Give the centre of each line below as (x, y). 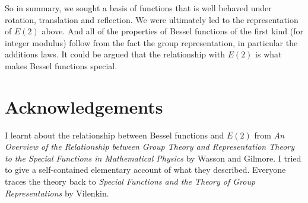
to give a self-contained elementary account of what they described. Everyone (145, 170)
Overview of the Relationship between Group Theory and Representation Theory (150, 146)
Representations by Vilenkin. (57, 193)
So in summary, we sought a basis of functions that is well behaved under (138, 8)
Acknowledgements (84, 106)
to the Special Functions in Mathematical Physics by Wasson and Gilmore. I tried (153, 158)
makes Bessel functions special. (61, 65)
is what (269, 54)
